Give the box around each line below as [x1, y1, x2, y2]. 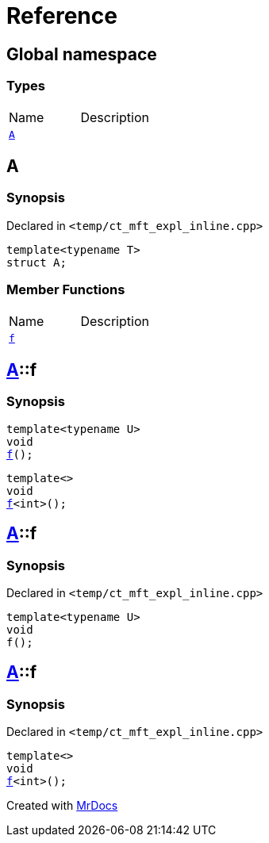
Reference [6, 2, 117, 29]
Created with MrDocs [6, 799, 118, 813]
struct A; [6, 255, 67, 269]
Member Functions [6, 282, 125, 298]
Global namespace [6, 44, 157, 64]
